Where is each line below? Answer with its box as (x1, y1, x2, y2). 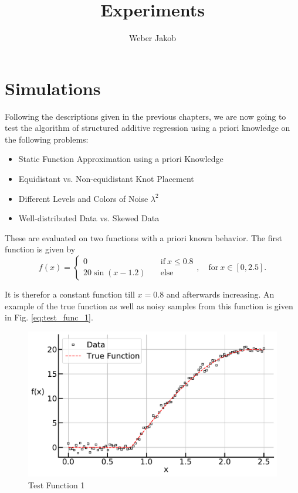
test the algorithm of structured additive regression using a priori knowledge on (5, 121, 290, 134)
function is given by (5, 243, 76, 255)
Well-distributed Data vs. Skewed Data (18, 212, 160, 224)
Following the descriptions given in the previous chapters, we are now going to (5, 110, 286, 122)
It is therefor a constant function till (5, 288, 135, 300)
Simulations (5, 76, 101, 100)
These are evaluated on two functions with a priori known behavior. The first (5, 231, 282, 244)
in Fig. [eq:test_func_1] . (5, 311, 93, 323)
